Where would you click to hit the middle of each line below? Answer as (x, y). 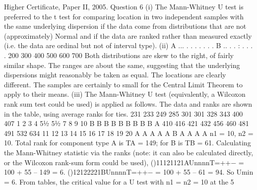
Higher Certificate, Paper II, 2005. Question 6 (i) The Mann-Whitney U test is (124, 6)
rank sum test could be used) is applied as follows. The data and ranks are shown (128, 103)
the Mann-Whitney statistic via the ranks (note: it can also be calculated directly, (129, 152)
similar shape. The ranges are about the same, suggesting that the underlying (122, 65)
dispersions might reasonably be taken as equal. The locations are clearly (115, 75)
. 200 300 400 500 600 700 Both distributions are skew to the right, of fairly (119, 55)
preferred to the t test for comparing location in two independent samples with (124, 16)
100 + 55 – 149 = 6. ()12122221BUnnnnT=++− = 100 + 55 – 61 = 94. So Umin (129, 172)
